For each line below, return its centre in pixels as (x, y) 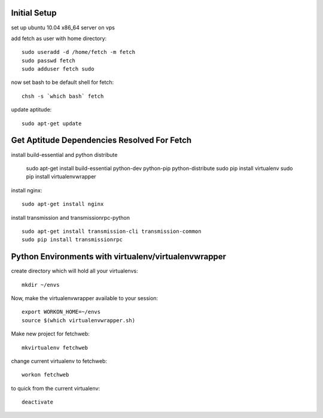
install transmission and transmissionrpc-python (70, 217)
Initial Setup (34, 13)
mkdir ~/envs (41, 285)
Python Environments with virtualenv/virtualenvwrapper (119, 257)
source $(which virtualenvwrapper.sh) (79, 320)
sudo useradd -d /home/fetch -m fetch (79, 52)
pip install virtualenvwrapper (61, 177)
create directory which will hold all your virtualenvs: (74, 271)
